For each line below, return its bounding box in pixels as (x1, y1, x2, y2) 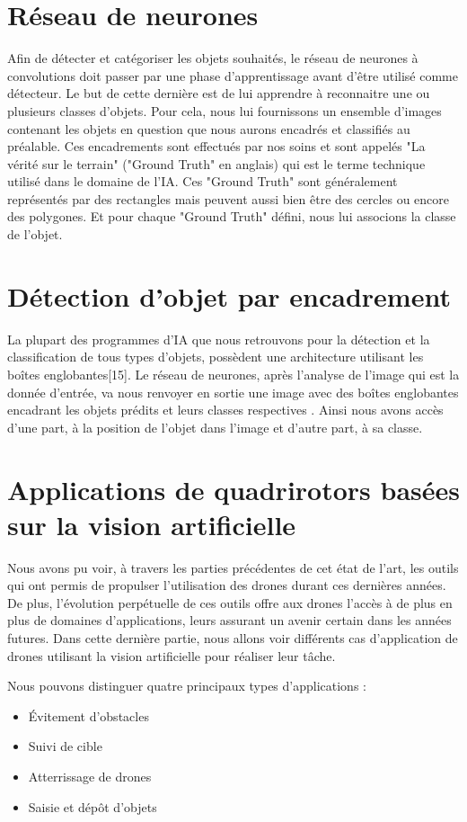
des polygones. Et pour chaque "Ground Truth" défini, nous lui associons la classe (7, 207, 456, 226)
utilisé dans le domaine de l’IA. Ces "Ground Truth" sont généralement (7, 172, 398, 191)
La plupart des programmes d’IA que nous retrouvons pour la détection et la (7, 329, 430, 348)
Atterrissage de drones (28, 767, 152, 785)
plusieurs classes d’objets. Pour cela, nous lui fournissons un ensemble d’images (7, 101, 442, 120)
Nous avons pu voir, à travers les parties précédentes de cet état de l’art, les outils (7, 558, 459, 576)
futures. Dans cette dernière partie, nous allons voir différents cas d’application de (7, 629, 458, 648)
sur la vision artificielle (7, 505, 296, 542)
